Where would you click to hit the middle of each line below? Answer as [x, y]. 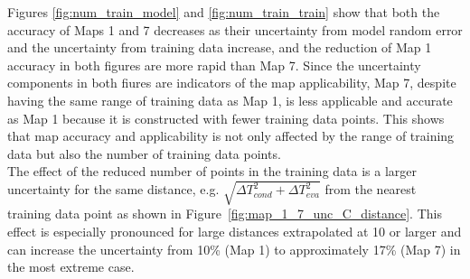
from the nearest [371, 189]
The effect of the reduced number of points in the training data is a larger [212, 171]
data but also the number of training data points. [144, 153]
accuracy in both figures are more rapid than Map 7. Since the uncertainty [214, 65]
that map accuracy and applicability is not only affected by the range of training [231, 136]
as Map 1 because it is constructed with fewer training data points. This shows [226, 118]
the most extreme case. [71, 267]
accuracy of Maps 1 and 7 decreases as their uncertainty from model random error [235, 29]
